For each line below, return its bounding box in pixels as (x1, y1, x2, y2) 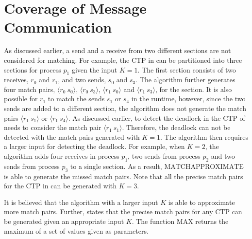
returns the (195, 216, 229, 226)
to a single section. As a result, (70, 161, 162, 171)
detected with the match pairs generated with (4, 131, 140, 142)
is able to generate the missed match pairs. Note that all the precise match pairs (4, 171, 243, 181)
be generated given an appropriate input (4, 216, 124, 226)
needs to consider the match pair (4, 122, 101, 132)
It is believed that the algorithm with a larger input (4, 197, 158, 207)
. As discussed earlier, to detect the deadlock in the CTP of (68, 112, 245, 123)
